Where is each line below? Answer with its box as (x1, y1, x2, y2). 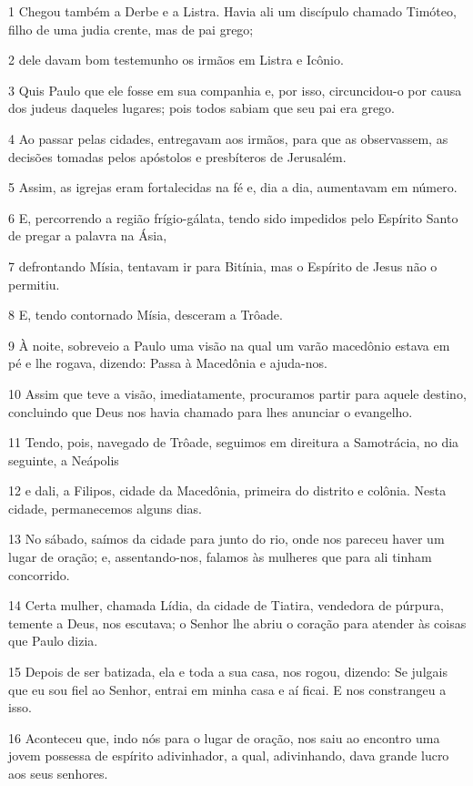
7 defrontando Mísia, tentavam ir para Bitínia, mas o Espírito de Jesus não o (8, 256, 438, 275)
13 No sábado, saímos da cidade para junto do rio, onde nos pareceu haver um (8, 529, 445, 548)
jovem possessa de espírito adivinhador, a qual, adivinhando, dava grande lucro (8, 746, 449, 765)
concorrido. (8, 565, 70, 584)
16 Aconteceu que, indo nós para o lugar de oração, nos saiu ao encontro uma (8, 728, 440, 747)
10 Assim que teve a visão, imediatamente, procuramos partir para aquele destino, (8, 383, 467, 403)
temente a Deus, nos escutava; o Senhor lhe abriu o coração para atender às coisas (8, 613, 467, 632)
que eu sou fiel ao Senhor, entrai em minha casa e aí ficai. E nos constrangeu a (8, 679, 447, 699)
